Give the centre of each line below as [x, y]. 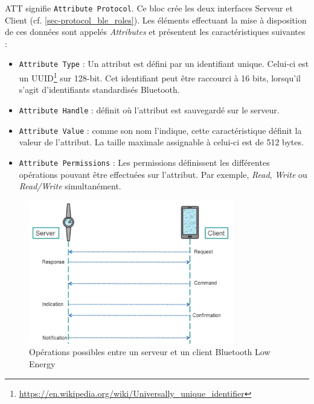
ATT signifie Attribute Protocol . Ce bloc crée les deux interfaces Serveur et [149, 8]
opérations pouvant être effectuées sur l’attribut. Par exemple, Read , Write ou [163, 174]
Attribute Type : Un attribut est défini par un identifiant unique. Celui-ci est [164, 64]
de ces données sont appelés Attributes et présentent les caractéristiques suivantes [155, 32]
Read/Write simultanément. [70, 186]
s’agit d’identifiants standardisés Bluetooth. [99, 90]
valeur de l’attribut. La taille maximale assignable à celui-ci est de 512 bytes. [161, 142]
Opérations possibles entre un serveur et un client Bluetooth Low [150, 352]
